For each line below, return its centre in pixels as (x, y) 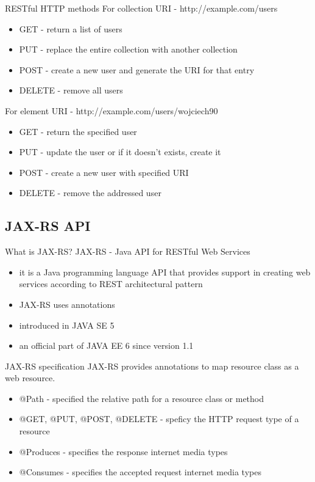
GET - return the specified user (78, 131)
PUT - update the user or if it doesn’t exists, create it (120, 152)
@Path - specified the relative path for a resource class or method (142, 398)
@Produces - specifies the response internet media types (123, 451)
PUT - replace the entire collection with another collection (128, 49)
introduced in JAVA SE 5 (67, 325)
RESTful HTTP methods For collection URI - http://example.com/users (141, 8)
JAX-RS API (48, 226)
